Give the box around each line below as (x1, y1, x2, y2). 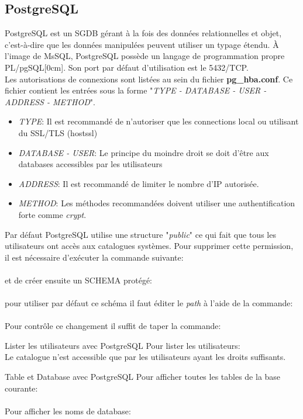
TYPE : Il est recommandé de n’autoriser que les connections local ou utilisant (18, 115, 299, 127)
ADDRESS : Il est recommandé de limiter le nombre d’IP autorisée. (18, 177, 259, 189)
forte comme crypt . (18, 208, 87, 220)
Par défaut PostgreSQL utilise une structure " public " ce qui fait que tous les (5, 228, 276, 240)
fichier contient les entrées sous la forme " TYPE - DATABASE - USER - (5, 84, 267, 96)
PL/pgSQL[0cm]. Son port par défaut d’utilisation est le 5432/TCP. (5, 61, 249, 73)
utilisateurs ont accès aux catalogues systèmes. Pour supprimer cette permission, (5, 240, 294, 252)
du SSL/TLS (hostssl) (18, 126, 98, 138)
